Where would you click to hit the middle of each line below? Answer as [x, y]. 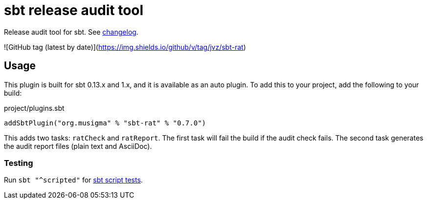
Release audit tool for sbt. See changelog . [71, 32]
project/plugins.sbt [34, 108]
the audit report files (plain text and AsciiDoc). [78, 146]
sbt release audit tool [74, 10]
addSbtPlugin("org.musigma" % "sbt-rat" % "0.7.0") [105, 123]
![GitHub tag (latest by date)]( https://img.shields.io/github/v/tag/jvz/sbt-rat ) [125, 47]
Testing [19, 163]
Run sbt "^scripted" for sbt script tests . [73, 180]
